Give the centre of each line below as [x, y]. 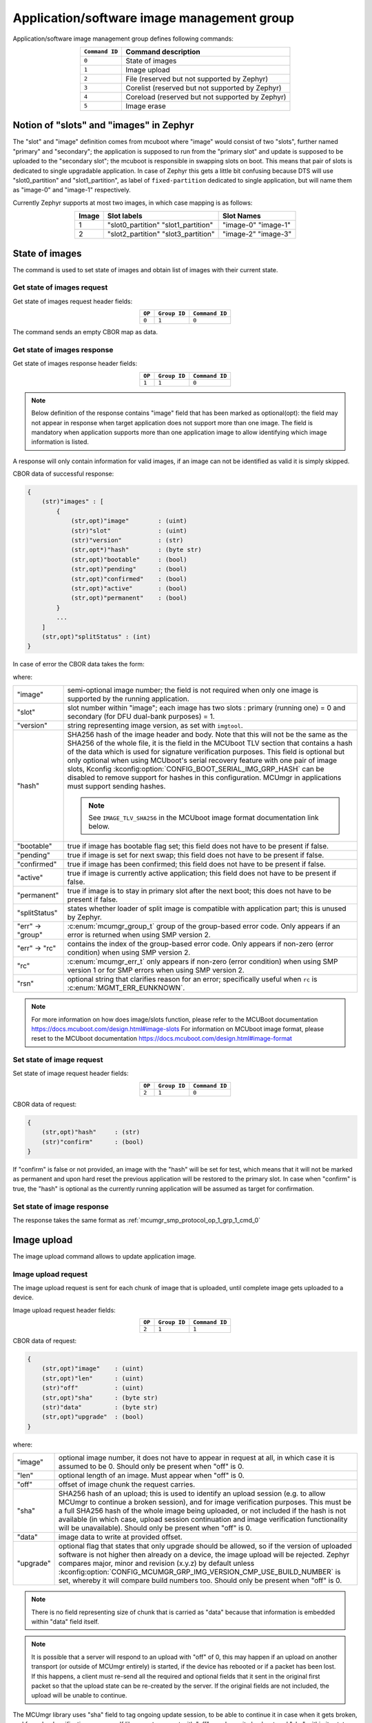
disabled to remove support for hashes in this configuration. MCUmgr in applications [204, 777]
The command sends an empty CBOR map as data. [85, 332]
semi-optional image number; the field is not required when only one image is [193, 691]
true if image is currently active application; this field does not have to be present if [202, 873]
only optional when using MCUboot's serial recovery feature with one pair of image [202, 760]
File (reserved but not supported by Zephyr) [197, 79]
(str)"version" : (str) [127, 540]
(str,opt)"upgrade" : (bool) [93, 1417]
